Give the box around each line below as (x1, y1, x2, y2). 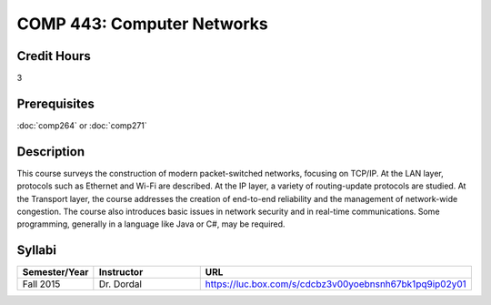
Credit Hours (16, 48, 91, 64)
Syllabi (16, 242, 56, 259)
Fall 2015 (22, 278, 61, 290)
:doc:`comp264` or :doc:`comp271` (16, 119, 147, 131)
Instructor (98, 266, 144, 279)
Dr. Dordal (98, 278, 143, 290)
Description (16, 144, 85, 159)
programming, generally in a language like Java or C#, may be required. (16, 219, 286, 229)
